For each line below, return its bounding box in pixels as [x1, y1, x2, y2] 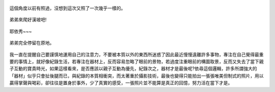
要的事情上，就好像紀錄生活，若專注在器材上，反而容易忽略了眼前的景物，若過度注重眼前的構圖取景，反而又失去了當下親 [9, 58, 264, 65]
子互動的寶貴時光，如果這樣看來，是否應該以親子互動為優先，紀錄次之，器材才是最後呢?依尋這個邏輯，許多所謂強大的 [9, 66, 257, 72]
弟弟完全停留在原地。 [9, 40, 54, 46]
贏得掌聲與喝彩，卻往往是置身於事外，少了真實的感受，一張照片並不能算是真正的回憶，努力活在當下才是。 [9, 80, 233, 86]
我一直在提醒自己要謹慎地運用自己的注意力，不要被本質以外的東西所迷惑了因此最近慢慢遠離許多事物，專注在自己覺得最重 [9, 51, 264, 57]
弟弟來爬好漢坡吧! [9, 17, 47, 23]
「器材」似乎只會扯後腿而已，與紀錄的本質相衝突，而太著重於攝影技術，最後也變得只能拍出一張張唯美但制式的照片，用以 [9, 73, 264, 79]
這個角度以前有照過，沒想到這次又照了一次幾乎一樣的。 [9, 5, 126, 11]
